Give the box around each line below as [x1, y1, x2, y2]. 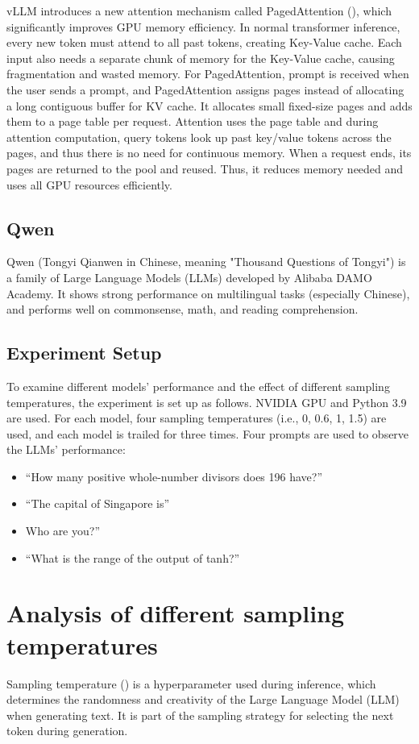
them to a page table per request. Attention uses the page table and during [6, 113, 379, 130]
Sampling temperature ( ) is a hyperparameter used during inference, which [6, 675, 376, 692]
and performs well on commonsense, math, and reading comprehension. [6, 301, 359, 318]
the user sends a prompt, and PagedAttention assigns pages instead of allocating [6, 81, 404, 98]
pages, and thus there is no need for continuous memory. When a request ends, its [6, 144, 412, 161]
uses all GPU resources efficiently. [6, 176, 172, 193]
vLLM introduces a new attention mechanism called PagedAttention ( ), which [6, 2, 392, 19]
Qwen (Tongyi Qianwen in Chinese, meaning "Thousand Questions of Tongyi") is [6, 253, 406, 270]
